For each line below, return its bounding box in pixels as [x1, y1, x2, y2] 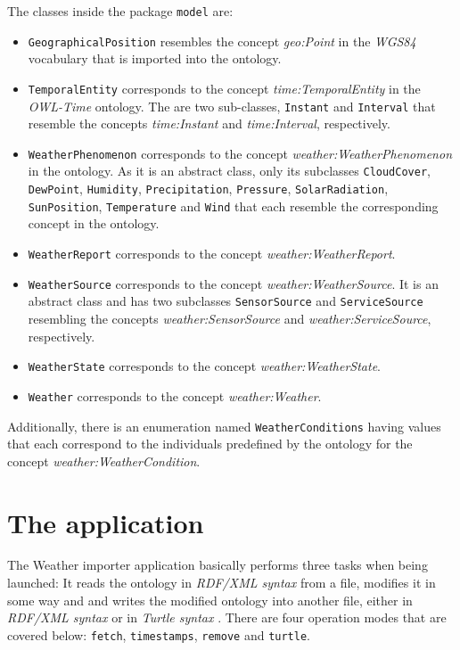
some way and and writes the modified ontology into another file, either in [7, 590, 413, 609]
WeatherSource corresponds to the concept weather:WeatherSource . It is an [28, 274, 439, 292]
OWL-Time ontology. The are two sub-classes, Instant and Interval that [28, 96, 436, 115]
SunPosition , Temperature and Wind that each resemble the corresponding [28, 196, 439, 215]
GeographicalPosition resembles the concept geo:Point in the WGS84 [28, 31, 416, 50]
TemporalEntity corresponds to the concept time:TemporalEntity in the [28, 78, 421, 97]
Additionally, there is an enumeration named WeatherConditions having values [7, 416, 441, 435]
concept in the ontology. [28, 214, 160, 233]
